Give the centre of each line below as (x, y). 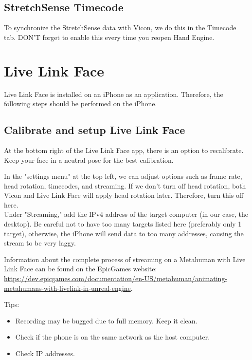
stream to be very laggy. (40, 243)
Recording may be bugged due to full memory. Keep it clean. (106, 320)
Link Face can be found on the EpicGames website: (81, 269)
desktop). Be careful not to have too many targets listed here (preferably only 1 (123, 224)
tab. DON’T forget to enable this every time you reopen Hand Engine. (109, 37)
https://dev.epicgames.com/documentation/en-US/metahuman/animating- (116, 278)
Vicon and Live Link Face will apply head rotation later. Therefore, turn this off (124, 195)
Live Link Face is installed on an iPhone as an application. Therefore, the (114, 94)
